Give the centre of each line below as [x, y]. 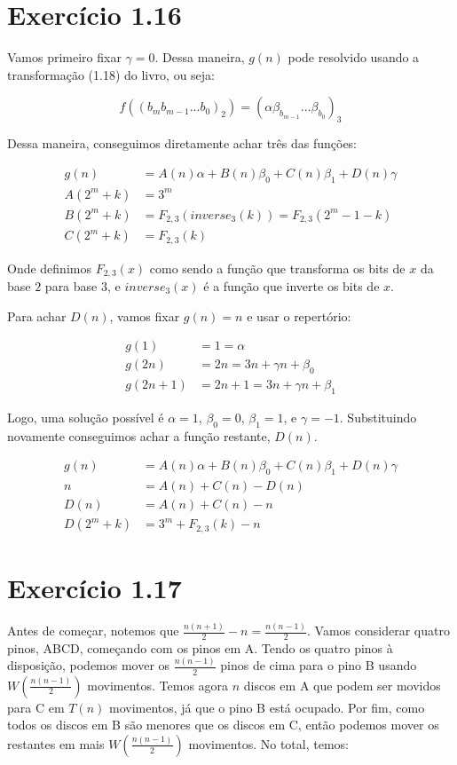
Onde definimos [49, 268]
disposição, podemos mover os [89, 665]
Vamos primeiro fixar [64, 57]
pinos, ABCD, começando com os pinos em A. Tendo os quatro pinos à [200, 647]
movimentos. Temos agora [158, 685]
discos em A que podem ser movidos [342, 685]
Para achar [37, 315]
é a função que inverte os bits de [292, 285]
